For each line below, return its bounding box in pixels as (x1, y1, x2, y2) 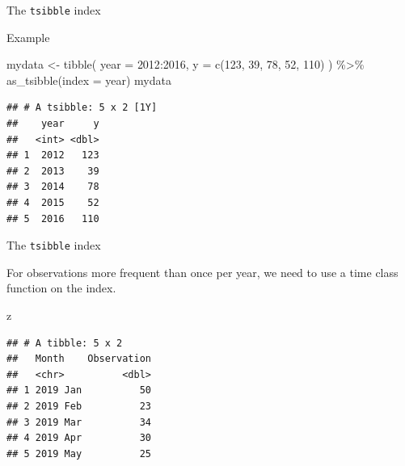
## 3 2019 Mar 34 (6, 416, 151, 428)
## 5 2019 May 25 (6, 447, 151, 460)
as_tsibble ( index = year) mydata (6, 71, 171, 88)
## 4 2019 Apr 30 (6, 432, 151, 444)
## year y (6, 118, 99, 130)
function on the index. (6, 279, 116, 296)
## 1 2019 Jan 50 (6, 384, 151, 397)
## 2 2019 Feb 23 (6, 401, 151, 412)
